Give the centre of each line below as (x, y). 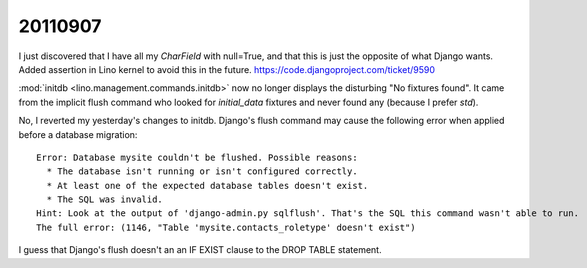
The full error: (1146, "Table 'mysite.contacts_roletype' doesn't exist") (226, 227)
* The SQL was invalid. (105, 199)
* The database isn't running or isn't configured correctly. (202, 171)
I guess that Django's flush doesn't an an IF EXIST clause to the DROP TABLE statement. (200, 250)
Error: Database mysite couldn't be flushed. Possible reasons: (197, 157)
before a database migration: (78, 134)
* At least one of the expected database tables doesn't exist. (207, 185)
